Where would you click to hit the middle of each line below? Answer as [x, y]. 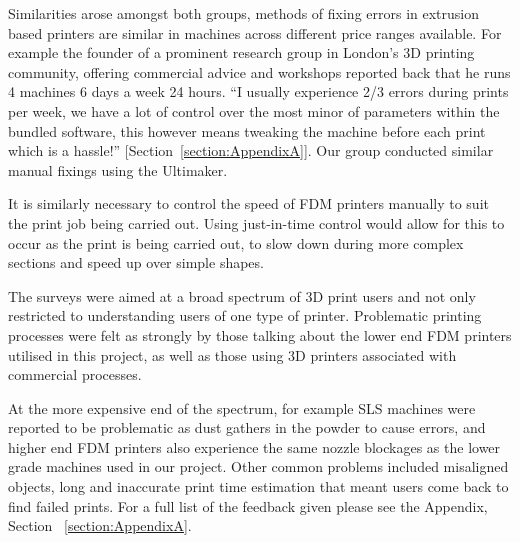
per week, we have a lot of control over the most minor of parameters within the [254, 110]
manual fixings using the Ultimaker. [118, 169]
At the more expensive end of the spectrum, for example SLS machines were [242, 407]
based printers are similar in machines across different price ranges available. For [255, 32]
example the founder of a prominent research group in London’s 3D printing [241, 52]
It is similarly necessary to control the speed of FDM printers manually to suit [248, 203]
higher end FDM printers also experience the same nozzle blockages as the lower [254, 446]
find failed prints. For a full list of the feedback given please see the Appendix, [248, 505]
